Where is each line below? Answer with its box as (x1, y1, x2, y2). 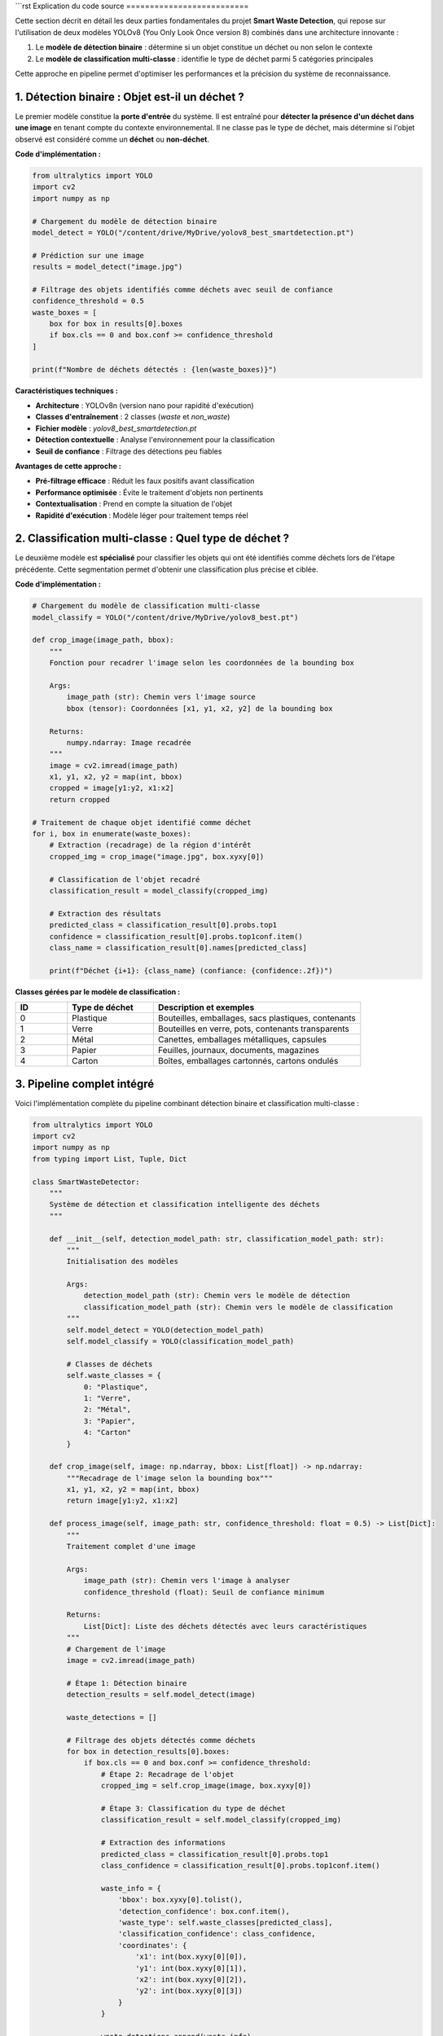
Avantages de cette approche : (15, 461, 121, 471)
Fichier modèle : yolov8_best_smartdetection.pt (35, 423, 197, 433)
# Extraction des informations (100, 1838, 226, 1848)
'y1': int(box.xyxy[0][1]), (134, 1964, 248, 1972)
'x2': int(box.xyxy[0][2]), (134, 1975, 248, 1984)
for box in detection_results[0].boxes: (66, 1747, 230, 1757)
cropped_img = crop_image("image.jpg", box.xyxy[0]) (49, 852, 265, 861)
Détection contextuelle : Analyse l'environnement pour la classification (35, 435, 275, 445)
